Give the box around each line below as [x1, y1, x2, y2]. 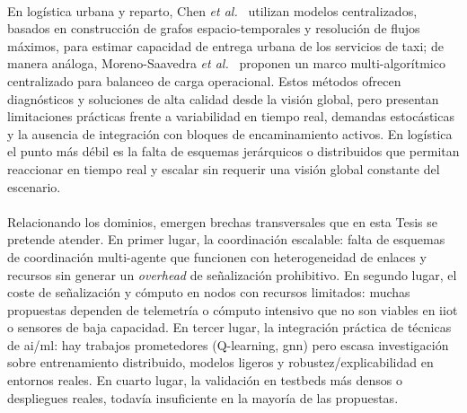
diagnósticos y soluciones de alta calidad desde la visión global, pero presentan [7, 89, 439, 108]
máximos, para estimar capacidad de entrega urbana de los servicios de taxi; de [7, 36, 444, 55]
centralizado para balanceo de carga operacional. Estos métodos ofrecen [7, 71, 401, 90]
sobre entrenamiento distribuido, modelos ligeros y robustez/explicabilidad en [7, 353, 434, 372]
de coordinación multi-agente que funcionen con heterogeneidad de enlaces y [7, 247, 427, 266]
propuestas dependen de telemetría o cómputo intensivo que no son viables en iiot [7, 300, 458, 319]
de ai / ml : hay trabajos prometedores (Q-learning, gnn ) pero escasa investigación [7, 335, 449, 354]
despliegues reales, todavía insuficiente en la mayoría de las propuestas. [7, 388, 399, 407]
